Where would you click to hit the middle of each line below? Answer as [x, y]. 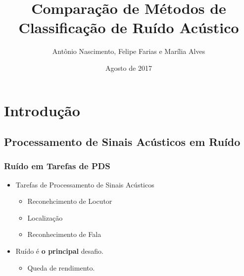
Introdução [42, 110]
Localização [45, 217]
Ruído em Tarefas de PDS [57, 166]
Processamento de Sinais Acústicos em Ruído [122, 142]
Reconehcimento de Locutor [70, 201]
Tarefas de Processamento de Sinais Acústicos [85, 184]
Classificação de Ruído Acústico [129, 27]
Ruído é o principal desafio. [59, 251]
